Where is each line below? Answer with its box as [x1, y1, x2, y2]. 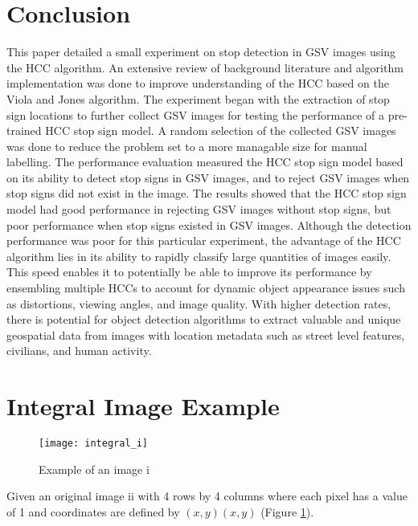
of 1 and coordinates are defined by [6, 503, 180, 520]
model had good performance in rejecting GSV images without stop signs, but [6, 201, 391, 218]
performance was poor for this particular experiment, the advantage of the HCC [6, 232, 401, 249]
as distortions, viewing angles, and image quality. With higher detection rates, [6, 295, 391, 312]
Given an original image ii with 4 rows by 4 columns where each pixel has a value [6, 487, 408, 504]
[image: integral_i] [39, 438, 149, 450]
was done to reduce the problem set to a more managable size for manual [6, 137, 367, 154]
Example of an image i [39, 460, 150, 477]
